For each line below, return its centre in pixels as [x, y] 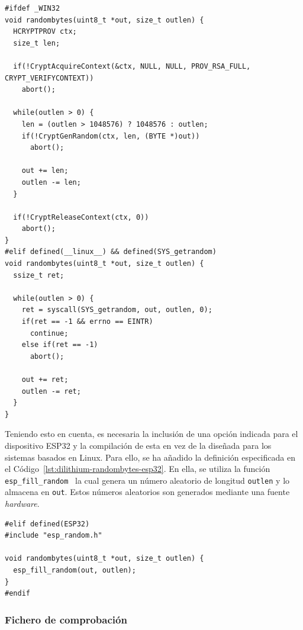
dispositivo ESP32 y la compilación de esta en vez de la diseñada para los [138, 445]
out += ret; [45, 380]
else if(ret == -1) [60, 345]
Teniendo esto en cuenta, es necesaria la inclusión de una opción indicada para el [151, 434]
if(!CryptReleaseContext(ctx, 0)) [81, 217]
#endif [17, 594]
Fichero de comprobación [66, 619]
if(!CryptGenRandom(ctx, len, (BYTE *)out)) [111, 136]
